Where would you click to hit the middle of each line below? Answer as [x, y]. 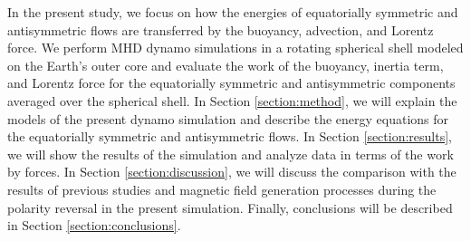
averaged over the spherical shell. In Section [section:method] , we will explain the [232, 100]
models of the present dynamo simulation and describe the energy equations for [228, 118]
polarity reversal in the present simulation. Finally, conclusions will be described [230, 207]
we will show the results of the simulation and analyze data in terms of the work [231, 154]
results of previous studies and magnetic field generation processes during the [222, 189]
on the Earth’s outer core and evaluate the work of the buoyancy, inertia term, [226, 65]
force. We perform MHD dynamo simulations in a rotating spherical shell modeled [235, 48]
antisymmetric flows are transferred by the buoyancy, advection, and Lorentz [221, 29]
